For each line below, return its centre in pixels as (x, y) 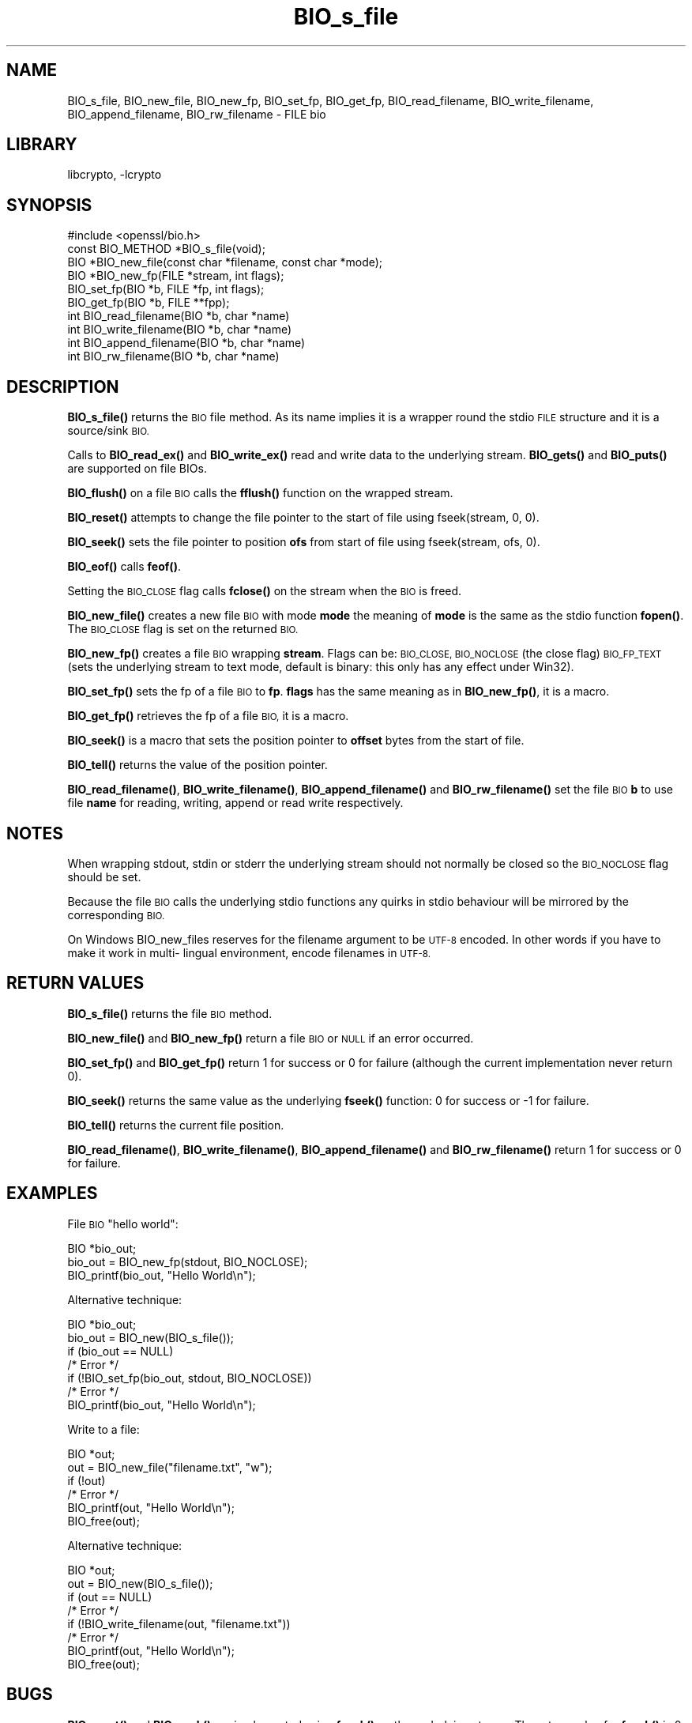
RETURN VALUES (75, 983)
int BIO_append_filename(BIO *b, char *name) (186, 343)
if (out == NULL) (110, 1597)
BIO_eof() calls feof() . (124, 567)
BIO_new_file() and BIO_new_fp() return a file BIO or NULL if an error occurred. (271, 1038)
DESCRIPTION (63, 386)
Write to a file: (103, 1429)
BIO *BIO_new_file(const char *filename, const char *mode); (225, 262)
